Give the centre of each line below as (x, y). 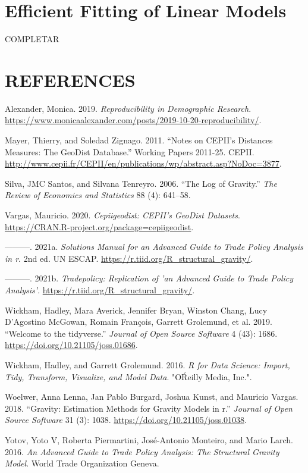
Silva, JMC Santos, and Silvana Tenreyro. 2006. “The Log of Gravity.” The (141, 183)
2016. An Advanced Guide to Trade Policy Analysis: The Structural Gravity (142, 451)
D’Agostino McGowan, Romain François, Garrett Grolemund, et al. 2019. (139, 322)
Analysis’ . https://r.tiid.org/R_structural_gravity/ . (100, 289)
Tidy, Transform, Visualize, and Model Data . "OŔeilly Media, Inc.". (128, 376)
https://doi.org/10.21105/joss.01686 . (71, 345)
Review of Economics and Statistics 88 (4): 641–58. (98, 195)
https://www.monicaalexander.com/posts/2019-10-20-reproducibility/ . (133, 120)
